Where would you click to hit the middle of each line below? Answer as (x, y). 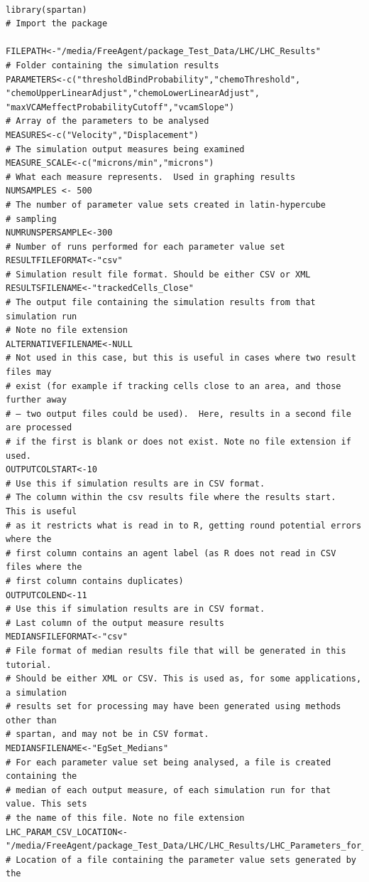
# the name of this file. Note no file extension (125, 818)
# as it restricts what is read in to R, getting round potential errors (184, 525)
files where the (44, 567)
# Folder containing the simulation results (112, 65)
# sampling (31, 219)
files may (29, 372)
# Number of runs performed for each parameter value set (145, 246)
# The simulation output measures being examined (125, 149)
